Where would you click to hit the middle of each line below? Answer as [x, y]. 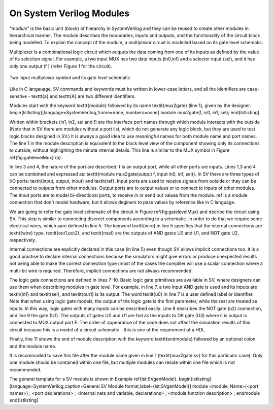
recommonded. [25, 369]
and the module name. [33, 346]
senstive [18, 96]
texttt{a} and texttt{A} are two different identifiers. [83, 96]
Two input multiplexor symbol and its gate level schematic [70, 77]
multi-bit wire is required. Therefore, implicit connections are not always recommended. [101, 270]
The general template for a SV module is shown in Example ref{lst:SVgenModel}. [93, 379]
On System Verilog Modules [69, 13]
